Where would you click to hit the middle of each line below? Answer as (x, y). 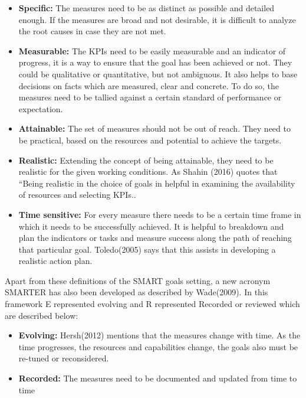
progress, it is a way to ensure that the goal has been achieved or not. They (155, 62)
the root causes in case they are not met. (92, 31)
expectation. (41, 108)
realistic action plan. (55, 261)
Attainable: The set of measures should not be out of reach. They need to (154, 128)
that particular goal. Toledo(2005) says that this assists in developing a (147, 249)
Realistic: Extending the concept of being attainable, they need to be (146, 160)
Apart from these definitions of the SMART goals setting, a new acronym (138, 280)
